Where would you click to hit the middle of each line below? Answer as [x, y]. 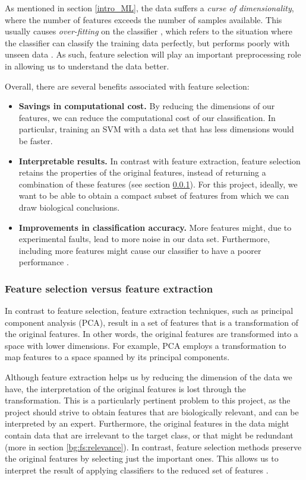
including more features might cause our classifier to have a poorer [140, 250]
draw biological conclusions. [69, 207]
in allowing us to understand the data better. [87, 66]
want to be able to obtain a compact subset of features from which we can [154, 196]
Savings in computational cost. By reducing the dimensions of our [147, 106]
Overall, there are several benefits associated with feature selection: [127, 86]
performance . [44, 262]
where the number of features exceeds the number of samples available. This [143, 19]
